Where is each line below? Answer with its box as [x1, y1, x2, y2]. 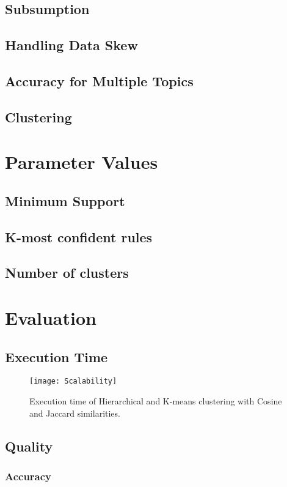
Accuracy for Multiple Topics [5, 71, 194, 90]
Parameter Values [5, 149, 158, 174]
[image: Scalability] [29, 377, 117, 386]
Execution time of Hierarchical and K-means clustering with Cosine [29, 395, 282, 407]
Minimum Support [5, 191, 125, 210]
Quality [5, 436, 53, 455]
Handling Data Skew [5, 35, 138, 54]
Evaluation [5, 305, 96, 330]
